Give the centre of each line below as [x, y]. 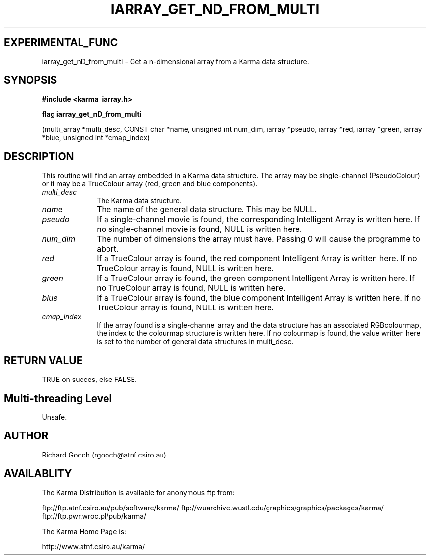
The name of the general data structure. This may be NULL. [207, 210]
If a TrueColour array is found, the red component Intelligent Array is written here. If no [257, 259]
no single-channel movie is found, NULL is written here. [200, 229]
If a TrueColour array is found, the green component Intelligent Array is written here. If [256, 278]
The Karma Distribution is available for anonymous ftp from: [138, 492]
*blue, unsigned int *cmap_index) [96, 138]
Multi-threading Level [58, 398]
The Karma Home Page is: [84, 531]
